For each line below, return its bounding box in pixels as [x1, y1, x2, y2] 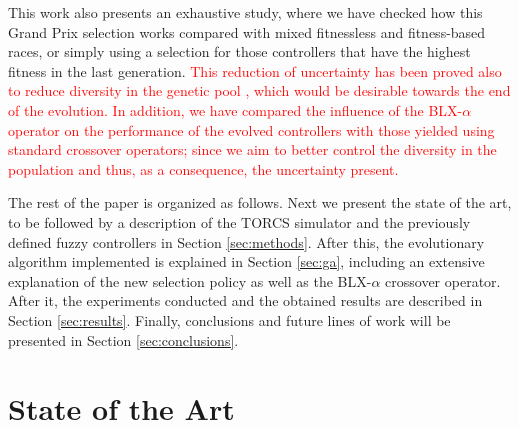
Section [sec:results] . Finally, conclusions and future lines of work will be [8, 309, 451, 330]
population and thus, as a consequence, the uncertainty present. [8, 158, 399, 179]
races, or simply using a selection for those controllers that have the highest [8, 41, 471, 62]
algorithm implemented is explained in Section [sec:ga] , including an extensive [8, 251, 485, 272]
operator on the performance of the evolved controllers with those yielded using [8, 119, 495, 140]
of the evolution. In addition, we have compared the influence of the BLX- [8, 99, 463, 120]
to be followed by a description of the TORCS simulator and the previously [8, 211, 471, 232]
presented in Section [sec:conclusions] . [8, 329, 239, 350]
